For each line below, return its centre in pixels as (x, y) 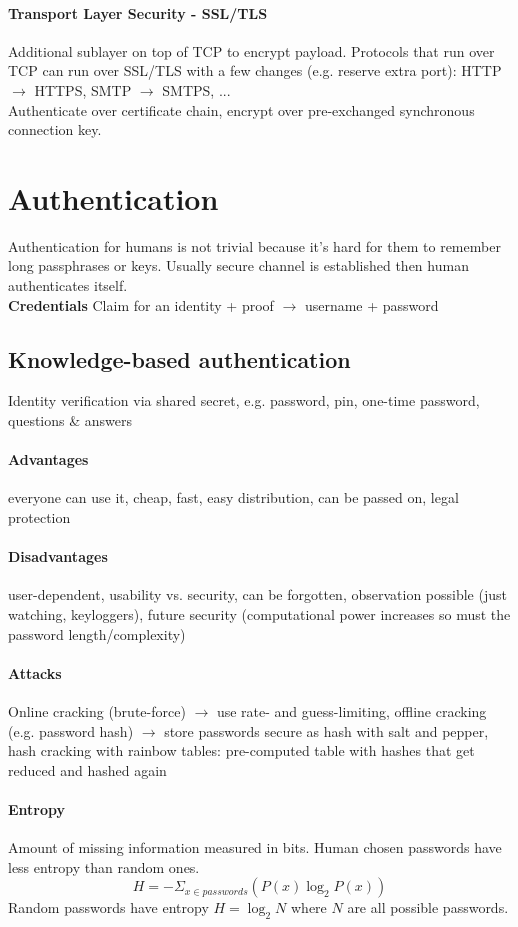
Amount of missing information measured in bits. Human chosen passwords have (255, 847)
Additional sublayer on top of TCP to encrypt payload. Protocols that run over (251, 50)
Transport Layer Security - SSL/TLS (138, 12)
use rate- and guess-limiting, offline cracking (351, 711)
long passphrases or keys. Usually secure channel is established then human (238, 265)
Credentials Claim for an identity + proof (141, 304)
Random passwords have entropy (108, 907)
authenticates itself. (68, 285)
